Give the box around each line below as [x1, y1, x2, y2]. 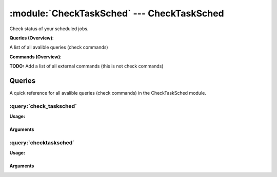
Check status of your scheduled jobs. [9, 26, 89, 32]
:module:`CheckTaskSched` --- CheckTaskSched [9, 8, 224, 19]
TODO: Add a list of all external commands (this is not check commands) [9, 63, 164, 69]
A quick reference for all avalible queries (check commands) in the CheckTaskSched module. [9, 90, 206, 96]
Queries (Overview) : [9, 35, 54, 41]
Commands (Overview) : [9, 54, 62, 60]
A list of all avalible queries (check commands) [9, 44, 108, 51]
